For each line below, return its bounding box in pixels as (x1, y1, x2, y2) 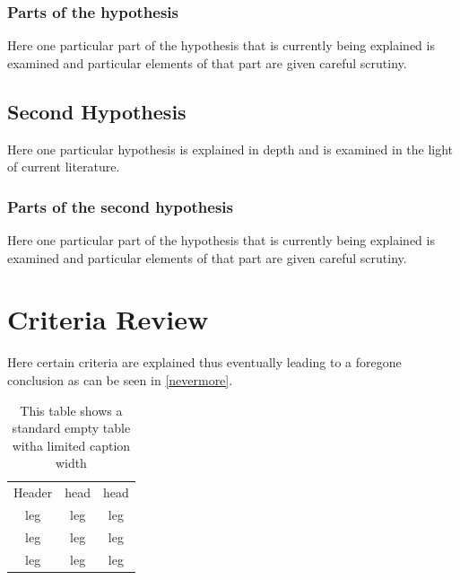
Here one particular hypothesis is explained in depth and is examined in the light (7, 139, 454, 158)
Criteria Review (7, 301, 209, 338)
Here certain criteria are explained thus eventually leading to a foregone (7, 353, 402, 372)
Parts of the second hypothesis (7, 195, 233, 217)
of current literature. (7, 157, 120, 176)
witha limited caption (12, 435, 131, 454)
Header (13, 483, 53, 502)
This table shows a (20, 400, 123, 419)
